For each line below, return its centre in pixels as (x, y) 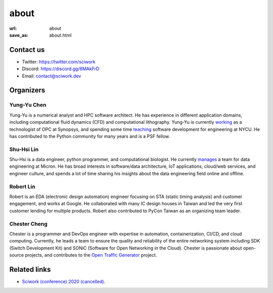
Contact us (27, 50)
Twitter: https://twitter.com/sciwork (59, 62)
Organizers (27, 90)
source (17, 255)
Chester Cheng (28, 224)
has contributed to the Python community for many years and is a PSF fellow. (90, 136)
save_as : (19, 35)
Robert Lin (22, 186)
